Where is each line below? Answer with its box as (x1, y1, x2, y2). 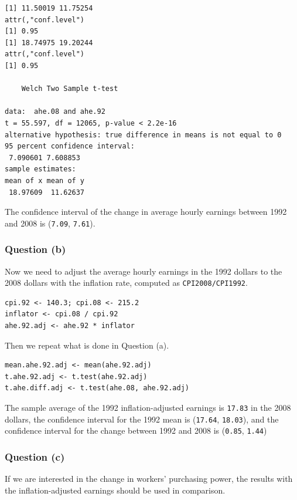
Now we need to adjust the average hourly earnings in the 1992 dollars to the (5, 265, 282, 277)
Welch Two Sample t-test (21, 85, 118, 93)
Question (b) (5, 242, 66, 256)
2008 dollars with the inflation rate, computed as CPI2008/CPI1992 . (5, 276, 248, 289)
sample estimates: (5, 165, 76, 174)
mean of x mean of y (5, 176, 85, 185)
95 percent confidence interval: (5, 142, 135, 151)
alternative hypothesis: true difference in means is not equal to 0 (5, 130, 282, 139)
